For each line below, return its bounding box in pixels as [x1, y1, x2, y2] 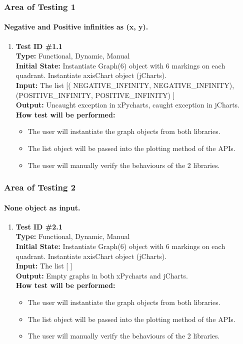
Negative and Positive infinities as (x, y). [4, 21, 148, 32]
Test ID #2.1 [15, 221, 62, 231]
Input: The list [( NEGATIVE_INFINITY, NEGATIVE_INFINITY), [15, 80, 234, 90]
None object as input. [4, 202, 80, 212]
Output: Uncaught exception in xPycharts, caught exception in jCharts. [15, 99, 240, 110]
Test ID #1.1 [15, 40, 62, 51]
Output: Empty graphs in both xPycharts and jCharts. [15, 270, 188, 280]
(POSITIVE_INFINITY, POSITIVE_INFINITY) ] [15, 89, 175, 100]
